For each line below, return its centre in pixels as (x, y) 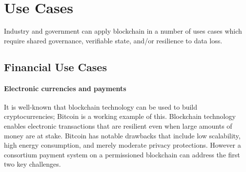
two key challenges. (32, 164)
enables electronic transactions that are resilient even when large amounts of (118, 126)
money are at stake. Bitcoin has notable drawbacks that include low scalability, (122, 135)
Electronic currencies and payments (65, 88)
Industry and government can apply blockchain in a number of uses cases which (123, 31)
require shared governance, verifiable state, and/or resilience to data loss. (113, 40)
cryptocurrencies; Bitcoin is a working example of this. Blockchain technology (120, 116)
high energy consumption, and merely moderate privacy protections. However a (123, 145)
